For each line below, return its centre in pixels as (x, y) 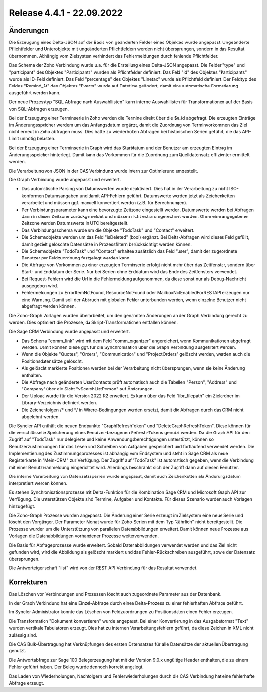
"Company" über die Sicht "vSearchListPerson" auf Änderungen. (88, 389)
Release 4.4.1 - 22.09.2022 (66, 13)
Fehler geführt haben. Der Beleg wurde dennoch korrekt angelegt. (77, 667)
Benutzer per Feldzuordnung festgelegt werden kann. (76, 258)
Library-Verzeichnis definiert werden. (59, 403)
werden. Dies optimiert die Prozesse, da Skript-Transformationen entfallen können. (93, 322)
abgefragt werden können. (49, 306)
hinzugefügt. (22, 506)
